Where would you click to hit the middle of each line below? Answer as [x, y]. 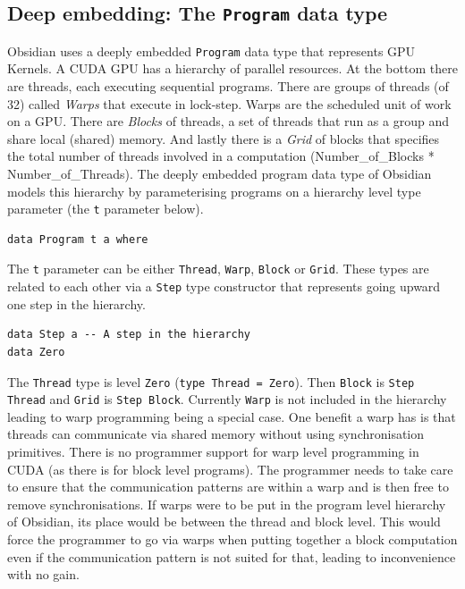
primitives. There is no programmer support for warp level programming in [213, 452]
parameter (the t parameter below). [106, 209]
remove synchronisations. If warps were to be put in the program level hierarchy [227, 504]
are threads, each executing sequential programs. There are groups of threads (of [228, 86]
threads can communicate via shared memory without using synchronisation [216, 434]
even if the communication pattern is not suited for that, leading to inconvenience [232, 556]
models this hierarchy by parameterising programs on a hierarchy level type [214, 191]
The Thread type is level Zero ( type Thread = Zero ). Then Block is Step [211, 381]
